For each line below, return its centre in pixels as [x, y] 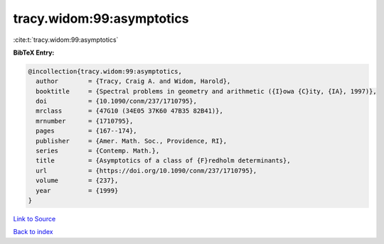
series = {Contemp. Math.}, [98, 151]
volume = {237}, [77, 181]
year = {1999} [77, 190]
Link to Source [34, 218]
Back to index [33, 232]
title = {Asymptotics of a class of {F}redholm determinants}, [163, 161]
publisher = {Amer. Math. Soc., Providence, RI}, [132, 141]
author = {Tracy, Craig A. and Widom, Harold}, [133, 81]
